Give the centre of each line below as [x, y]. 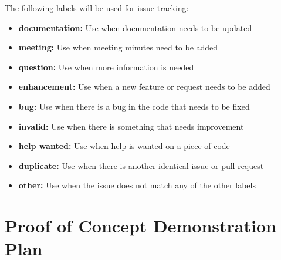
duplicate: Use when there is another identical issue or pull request [141, 165]
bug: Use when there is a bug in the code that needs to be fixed [134, 106]
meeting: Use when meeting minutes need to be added [118, 47]
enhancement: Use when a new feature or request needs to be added [144, 87]
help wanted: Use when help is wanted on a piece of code [124, 146]
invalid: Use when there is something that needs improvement [131, 126]
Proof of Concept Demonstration [140, 226]
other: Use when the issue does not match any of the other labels [137, 185]
